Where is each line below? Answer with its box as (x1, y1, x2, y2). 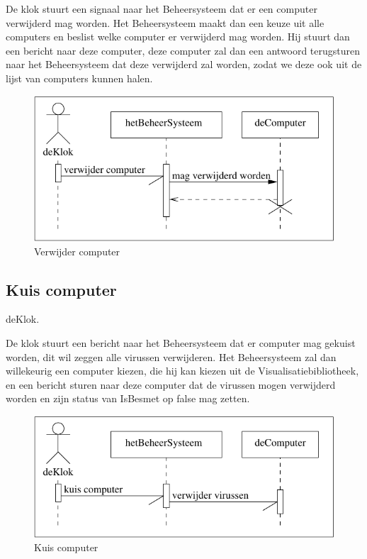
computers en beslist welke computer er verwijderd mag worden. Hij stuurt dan (6, 29, 350, 44)
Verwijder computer (34, 243, 120, 258)
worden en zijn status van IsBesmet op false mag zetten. (6, 391, 250, 406)
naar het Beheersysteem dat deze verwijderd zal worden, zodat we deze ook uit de (6, 57, 362, 72)
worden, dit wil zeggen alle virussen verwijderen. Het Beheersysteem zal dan (6, 349, 337, 364)
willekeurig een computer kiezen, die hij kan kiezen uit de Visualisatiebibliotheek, (6, 363, 359, 378)
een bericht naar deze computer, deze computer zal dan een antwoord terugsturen (6, 43, 361, 57)
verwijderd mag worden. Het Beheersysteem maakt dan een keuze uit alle (6, 15, 324, 30)
